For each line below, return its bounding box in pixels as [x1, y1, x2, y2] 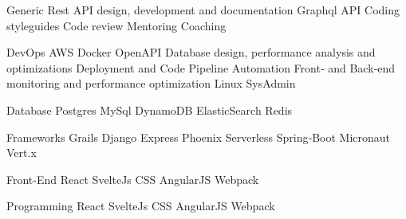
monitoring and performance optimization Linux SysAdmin [6, 75, 296, 92]
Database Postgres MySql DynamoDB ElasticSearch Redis [6, 101, 293, 118]
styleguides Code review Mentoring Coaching [6, 17, 227, 33]
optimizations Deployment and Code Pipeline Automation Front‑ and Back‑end [6, 59, 396, 76]
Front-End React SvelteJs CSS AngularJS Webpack [6, 170, 259, 187]
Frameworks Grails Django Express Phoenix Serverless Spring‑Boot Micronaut [6, 128, 391, 145]
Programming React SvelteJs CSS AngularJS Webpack [6, 197, 275, 214]
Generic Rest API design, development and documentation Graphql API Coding [6, 2, 400, 18]
